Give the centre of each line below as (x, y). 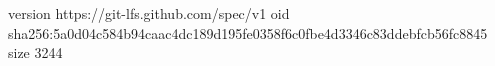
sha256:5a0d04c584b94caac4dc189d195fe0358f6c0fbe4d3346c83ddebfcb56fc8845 (248, 32)
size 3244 (35, 52)
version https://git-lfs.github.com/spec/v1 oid (149, 13)
